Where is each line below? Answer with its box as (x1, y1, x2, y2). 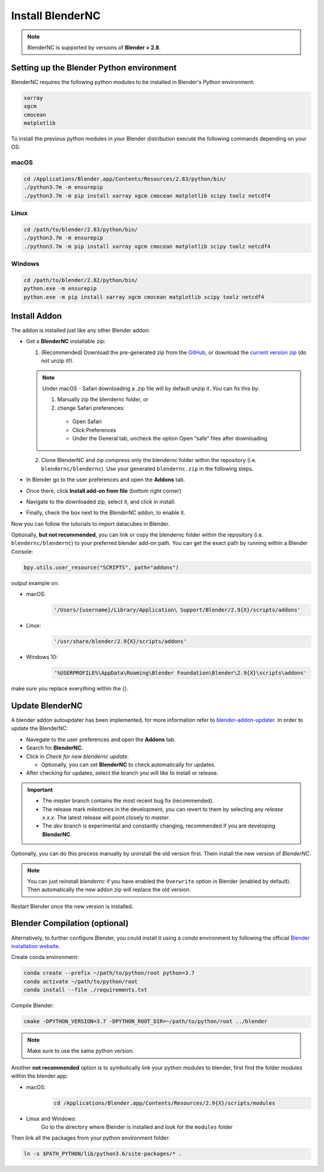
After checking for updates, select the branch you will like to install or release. (26, 769, 218, 777)
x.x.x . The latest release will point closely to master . (42, 814, 170, 821)
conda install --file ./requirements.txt (23, 987, 148, 993)
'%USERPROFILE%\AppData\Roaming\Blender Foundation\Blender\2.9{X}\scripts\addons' (53, 670, 307, 676)
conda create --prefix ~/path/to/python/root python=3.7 (23, 970, 195, 976)
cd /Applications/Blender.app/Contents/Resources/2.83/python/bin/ (23, 175, 227, 182)
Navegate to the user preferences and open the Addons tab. (26, 736, 176, 743)
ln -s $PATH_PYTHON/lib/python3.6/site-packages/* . (23, 1150, 182, 1158)
